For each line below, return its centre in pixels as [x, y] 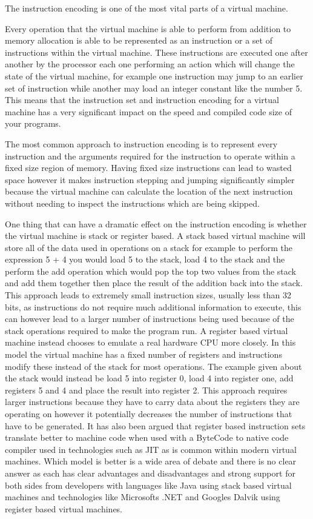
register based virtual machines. [64, 508]
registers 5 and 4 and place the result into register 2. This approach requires [146, 390]
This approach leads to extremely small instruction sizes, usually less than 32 [148, 295]
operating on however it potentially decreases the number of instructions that [149, 414]
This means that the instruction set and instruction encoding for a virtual [142, 100]
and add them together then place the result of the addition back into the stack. [154, 283]
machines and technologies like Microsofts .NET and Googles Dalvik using [143, 497]
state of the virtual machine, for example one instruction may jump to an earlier [154, 75]
